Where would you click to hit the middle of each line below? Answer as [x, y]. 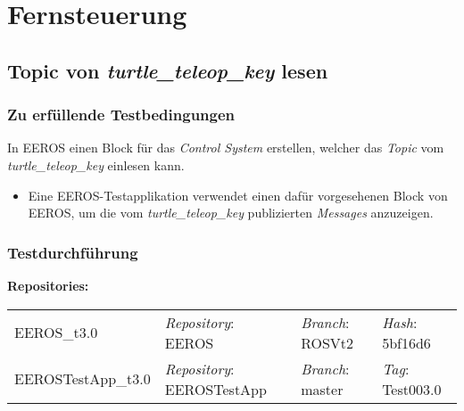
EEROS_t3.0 [56, 333]
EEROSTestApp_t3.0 [83, 379]
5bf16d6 [406, 342]
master [322, 389]
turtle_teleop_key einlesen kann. [96, 164]
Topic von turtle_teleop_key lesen [168, 70]
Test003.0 [412, 389]
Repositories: [48, 285]
